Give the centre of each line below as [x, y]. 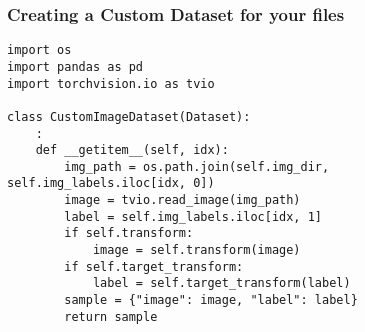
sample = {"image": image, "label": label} [211, 300]
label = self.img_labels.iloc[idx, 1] [193, 216]
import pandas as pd [75, 66]
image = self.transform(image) [196, 250]
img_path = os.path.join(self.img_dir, [197, 166]
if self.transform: [129, 233]
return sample [111, 316]
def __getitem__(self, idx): [132, 150]
